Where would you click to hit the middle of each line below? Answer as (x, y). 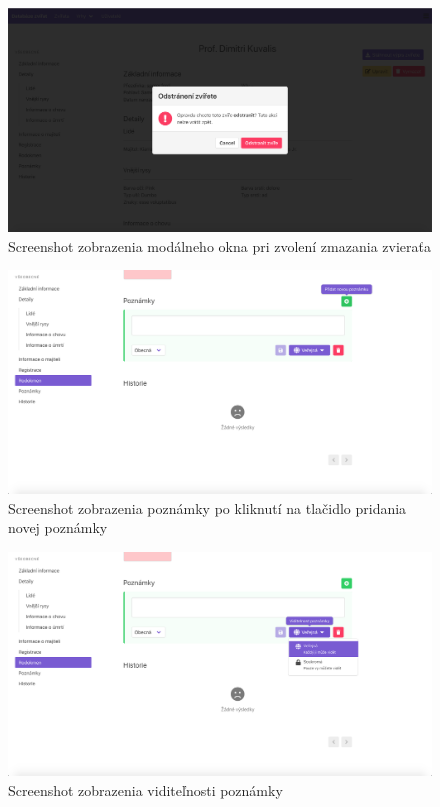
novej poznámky (58, 527)
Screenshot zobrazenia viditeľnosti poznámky (145, 789)
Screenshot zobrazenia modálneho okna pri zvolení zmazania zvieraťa (219, 245)
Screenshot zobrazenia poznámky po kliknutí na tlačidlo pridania (207, 507)
